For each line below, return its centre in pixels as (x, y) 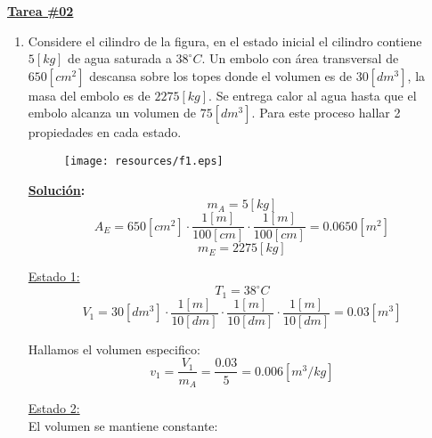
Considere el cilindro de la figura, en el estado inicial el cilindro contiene (225, 41)
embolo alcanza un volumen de (112, 113)
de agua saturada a (120, 58)
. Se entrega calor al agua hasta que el (313, 95)
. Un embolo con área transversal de (300, 58)
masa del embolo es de (89, 95)
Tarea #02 (41, 11)
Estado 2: (54, 408)
